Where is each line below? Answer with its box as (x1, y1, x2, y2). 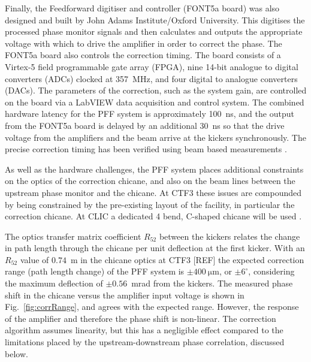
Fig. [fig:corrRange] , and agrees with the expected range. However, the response (5, 300, 299, 313)
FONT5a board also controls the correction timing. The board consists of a (5, 49, 281, 61)
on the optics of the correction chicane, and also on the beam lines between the (5, 174, 295, 187)
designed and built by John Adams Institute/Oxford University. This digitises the (5, 13, 305, 26)
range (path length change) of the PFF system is (5, 265, 185, 277)
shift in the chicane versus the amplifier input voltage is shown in (5, 288, 244, 301)
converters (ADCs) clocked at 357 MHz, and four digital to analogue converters (5, 72, 298, 85)
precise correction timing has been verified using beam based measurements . (5, 143, 287, 155)
